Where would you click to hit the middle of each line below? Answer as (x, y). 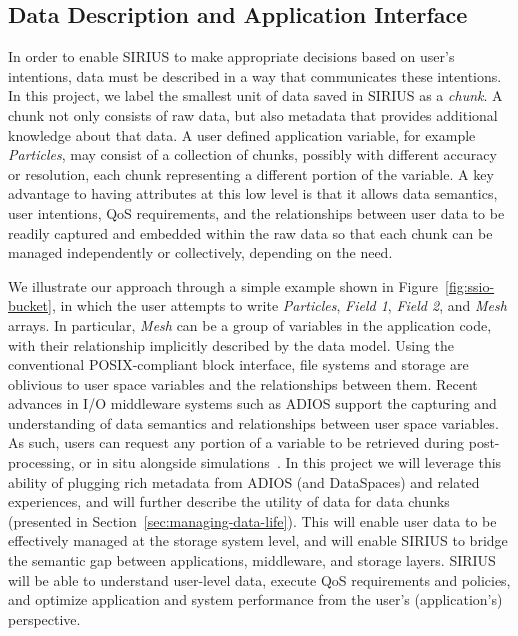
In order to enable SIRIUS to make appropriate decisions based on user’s (231, 56)
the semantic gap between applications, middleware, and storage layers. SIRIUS (252, 560)
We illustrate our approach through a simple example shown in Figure (223, 285)
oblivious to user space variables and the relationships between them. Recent (243, 383)
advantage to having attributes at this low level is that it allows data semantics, (253, 193)
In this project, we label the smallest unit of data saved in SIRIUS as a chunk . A (255, 95)
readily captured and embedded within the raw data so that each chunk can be (250, 232)
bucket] (30, 305)
